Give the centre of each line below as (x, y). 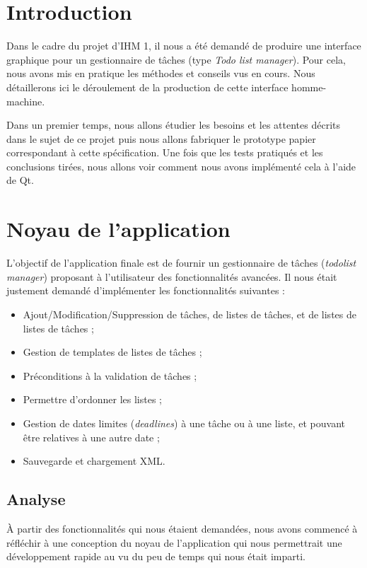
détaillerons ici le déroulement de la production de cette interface (147, 87)
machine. (26, 101)
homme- (309, 87)
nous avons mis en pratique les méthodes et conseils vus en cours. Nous (161, 73)
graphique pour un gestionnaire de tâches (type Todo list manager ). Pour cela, (176, 59)
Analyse (36, 499)
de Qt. (20, 180)
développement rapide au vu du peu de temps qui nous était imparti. (156, 556)
